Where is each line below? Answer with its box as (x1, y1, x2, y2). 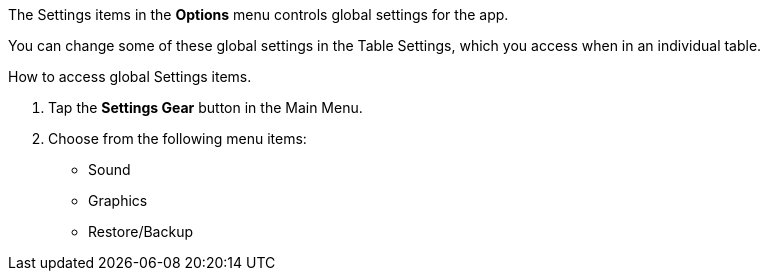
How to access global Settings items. (8, 68, 252, 85)
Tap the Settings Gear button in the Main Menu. (48, 99, 363, 116)
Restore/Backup (88, 223, 193, 240)
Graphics (88, 192, 148, 209)
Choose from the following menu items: (48, 130, 307, 147)
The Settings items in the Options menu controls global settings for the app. (8, 6, 509, 23)
